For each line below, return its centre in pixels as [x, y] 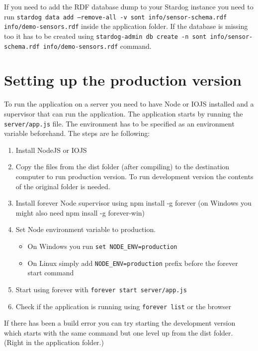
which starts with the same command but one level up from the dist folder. [119, 332]
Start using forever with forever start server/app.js [101, 289]
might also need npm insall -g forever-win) [80, 212]
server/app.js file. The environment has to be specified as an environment [119, 123]
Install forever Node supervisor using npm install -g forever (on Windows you [133, 203]
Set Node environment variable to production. [86, 229]
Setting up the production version [123, 80]
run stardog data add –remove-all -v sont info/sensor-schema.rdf [116, 16]
